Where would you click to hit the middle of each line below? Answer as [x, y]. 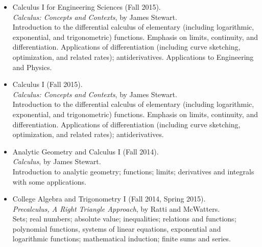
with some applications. [49, 181]
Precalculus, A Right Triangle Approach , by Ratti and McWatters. [116, 208]
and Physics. [32, 67]
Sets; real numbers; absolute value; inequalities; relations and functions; [124, 219]
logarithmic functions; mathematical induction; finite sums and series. [122, 239]
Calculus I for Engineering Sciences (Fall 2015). [87, 7]
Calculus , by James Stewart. [57, 161]
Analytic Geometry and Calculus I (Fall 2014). [86, 151]
